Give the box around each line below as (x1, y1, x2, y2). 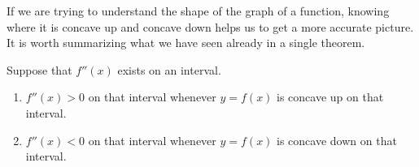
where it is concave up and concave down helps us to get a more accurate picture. (7, 18, 414, 35)
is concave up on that (277, 88, 384, 105)
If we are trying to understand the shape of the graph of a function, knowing (7, 2, 390, 19)
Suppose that (7, 61, 72, 78)
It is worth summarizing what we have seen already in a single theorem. (7, 34, 365, 51)
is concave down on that (277, 131, 397, 148)
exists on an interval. (117, 61, 221, 78)
